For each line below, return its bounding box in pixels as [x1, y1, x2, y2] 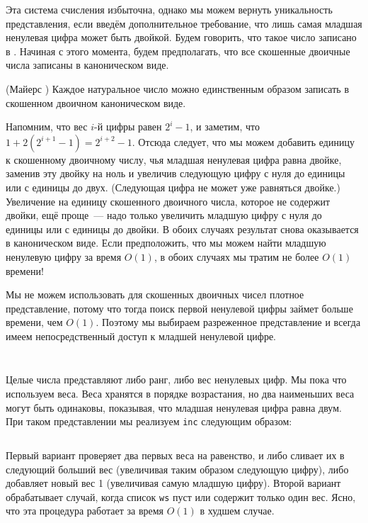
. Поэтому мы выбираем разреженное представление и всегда [96, 315, 361, 330]
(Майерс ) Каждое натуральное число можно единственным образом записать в [6, 81, 349, 96]
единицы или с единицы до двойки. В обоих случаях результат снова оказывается [6, 221, 359, 236]
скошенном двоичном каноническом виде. [6, 95, 186, 110]
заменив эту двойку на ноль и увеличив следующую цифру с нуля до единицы [6, 166, 345, 181]
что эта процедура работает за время [6, 503, 164, 518]
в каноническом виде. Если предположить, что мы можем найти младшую [6, 235, 326, 250]
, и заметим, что [190, 119, 260, 134]
